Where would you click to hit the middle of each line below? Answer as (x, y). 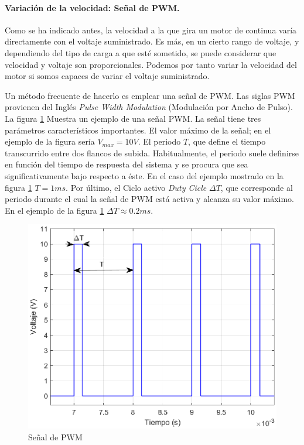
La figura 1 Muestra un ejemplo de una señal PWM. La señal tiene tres (133, 118)
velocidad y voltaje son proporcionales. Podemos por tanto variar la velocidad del (151, 64)
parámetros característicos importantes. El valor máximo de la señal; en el (138, 130)
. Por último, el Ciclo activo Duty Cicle (136, 187)
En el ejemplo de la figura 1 (54, 210)
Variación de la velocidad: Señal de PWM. (92, 7)
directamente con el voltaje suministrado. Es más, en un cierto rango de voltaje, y (152, 41)
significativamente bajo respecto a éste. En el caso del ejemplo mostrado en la (144, 175)
